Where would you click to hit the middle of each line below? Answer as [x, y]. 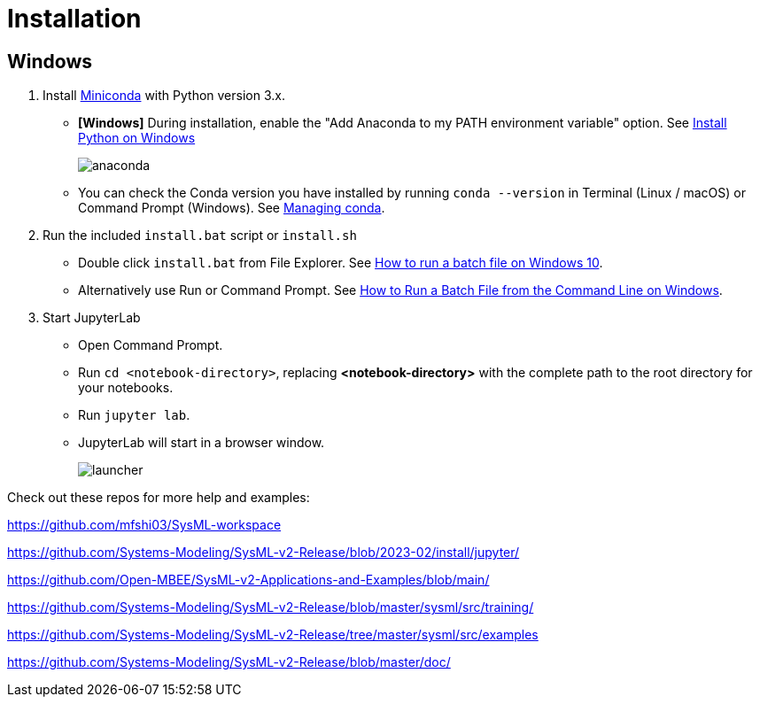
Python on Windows [137, 138]
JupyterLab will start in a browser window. [202, 443]
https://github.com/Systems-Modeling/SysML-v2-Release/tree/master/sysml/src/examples [273, 635]
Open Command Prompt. [151, 345]
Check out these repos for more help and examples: [159, 498]
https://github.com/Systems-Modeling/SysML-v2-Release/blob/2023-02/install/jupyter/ [264, 553]
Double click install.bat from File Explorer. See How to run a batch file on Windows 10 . [341, 263]
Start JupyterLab [92, 318]
